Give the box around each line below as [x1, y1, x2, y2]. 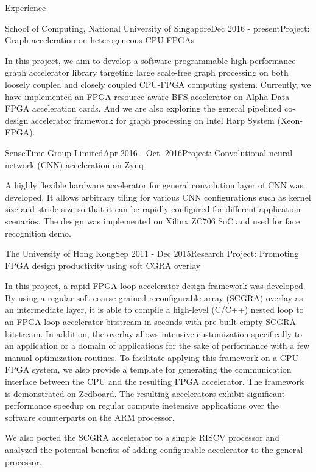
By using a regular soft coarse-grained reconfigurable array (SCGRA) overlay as [5, 291, 303, 304]
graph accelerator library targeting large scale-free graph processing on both [5, 66, 289, 79]
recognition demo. [5, 226, 71, 239]
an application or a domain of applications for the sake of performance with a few [5, 339, 310, 352]
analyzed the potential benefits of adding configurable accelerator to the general [5, 443, 303, 456]
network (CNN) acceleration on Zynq [5, 158, 144, 171]
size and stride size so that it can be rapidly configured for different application [5, 202, 301, 215]
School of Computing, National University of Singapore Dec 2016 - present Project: [5, 21, 310, 34]
